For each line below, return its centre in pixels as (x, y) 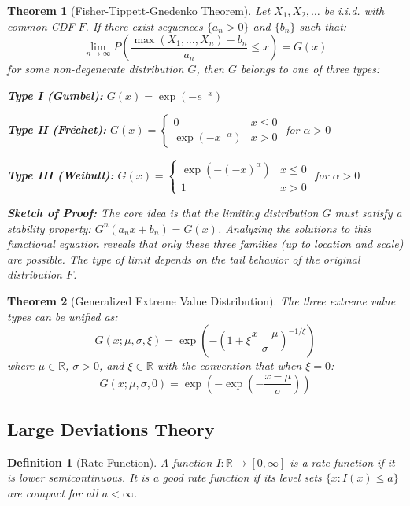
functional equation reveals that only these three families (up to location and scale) (205, 244)
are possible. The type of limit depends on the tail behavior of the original (184, 259)
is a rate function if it (342, 462)
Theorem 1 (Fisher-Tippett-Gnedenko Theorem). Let (139, 10)
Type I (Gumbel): (55, 95)
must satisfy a (368, 212)
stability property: (49, 228)
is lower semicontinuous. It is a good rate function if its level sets (164, 477)
